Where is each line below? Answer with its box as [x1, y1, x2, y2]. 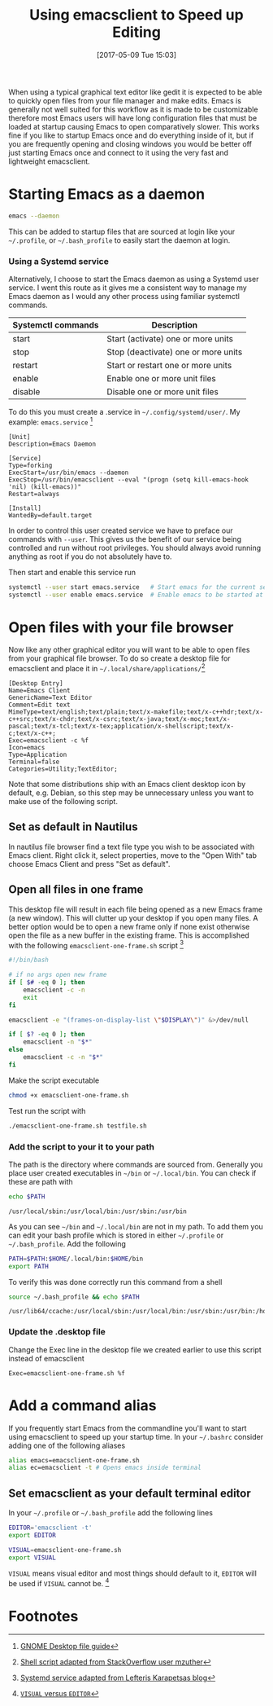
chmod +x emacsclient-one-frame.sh [8, 1091, 129, 1099]
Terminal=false [8, 758, 60, 767]
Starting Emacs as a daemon [8, 185, 206, 204]
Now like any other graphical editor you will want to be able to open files [8, 645, 250, 655]
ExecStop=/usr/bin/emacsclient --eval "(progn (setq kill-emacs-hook [8, 475, 249, 484]
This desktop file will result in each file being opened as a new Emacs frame [8, 904, 262, 914]
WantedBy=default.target [8, 511, 93, 519]
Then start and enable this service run [8, 567, 136, 577]
